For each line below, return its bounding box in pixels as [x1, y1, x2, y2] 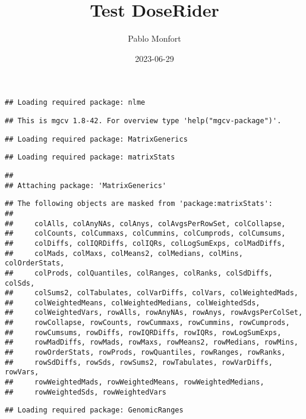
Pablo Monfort [128, 32, 181, 45]
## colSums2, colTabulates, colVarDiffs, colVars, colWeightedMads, [5, 289, 298, 298]
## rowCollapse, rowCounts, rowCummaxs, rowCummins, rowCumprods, [5, 318, 290, 327]
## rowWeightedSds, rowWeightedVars [5, 387, 167, 396]
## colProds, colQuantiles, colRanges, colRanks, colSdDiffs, [5, 268, 273, 277]
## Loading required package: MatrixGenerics [5, 135, 188, 143]
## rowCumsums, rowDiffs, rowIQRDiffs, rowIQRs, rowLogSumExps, [5, 328, 282, 337]
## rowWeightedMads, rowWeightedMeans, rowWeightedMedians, [5, 378, 264, 387]
